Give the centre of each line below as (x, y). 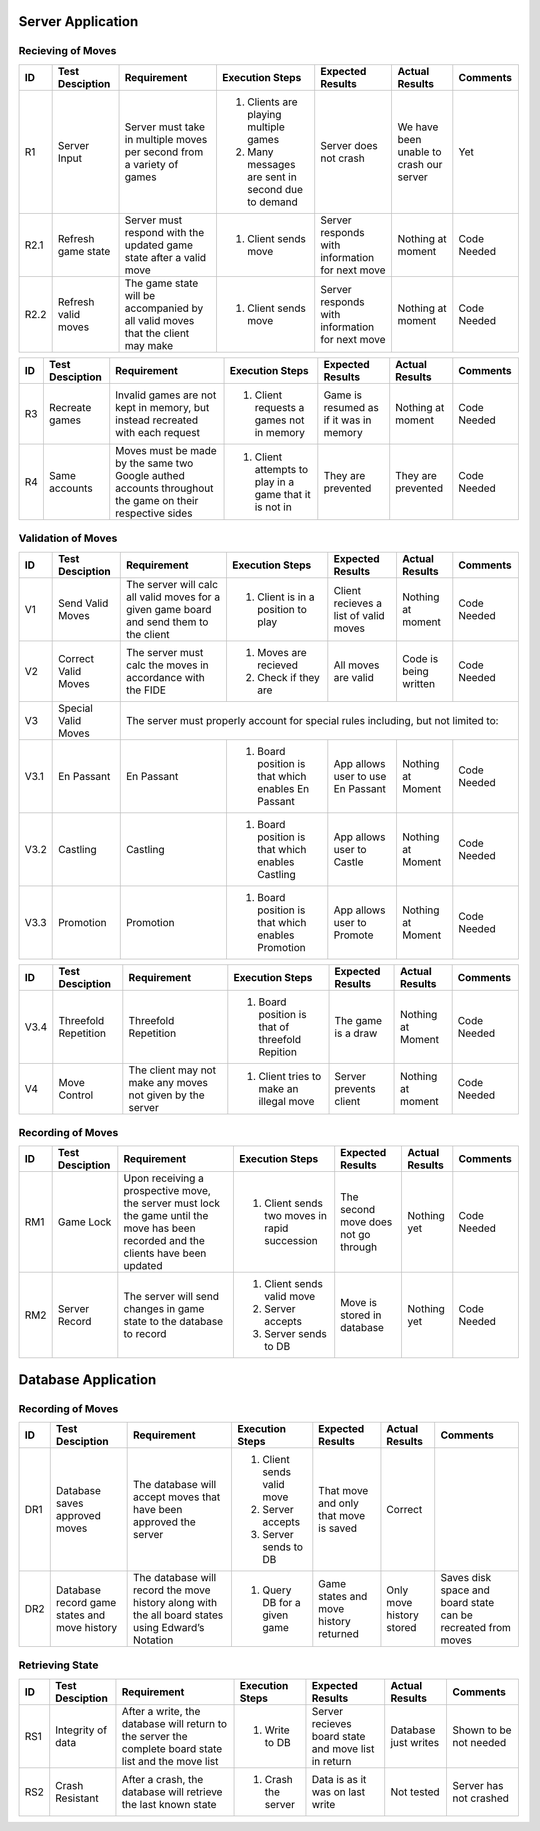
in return (331, 1761)
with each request (157, 432)
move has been (159, 1228)
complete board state (172, 1748)
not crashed (481, 1798)
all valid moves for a (172, 597)
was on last (338, 1792)
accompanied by (164, 308)
